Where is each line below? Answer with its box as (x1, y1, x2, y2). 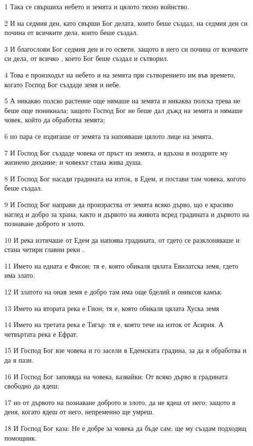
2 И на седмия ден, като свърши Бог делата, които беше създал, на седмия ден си (4, 18, 248, 28)
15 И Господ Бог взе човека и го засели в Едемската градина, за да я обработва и (4, 345, 247, 355)
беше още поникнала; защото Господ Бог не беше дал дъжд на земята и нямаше (4, 105, 243, 115)
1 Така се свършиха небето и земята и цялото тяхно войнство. (4, 1, 189, 11)
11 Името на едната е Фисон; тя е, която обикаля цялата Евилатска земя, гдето (4, 260, 238, 271)
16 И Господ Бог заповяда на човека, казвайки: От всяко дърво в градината (4, 371, 228, 381)
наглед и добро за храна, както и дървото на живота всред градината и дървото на (4, 209, 249, 219)
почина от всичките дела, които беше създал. (4, 27, 138, 38)
